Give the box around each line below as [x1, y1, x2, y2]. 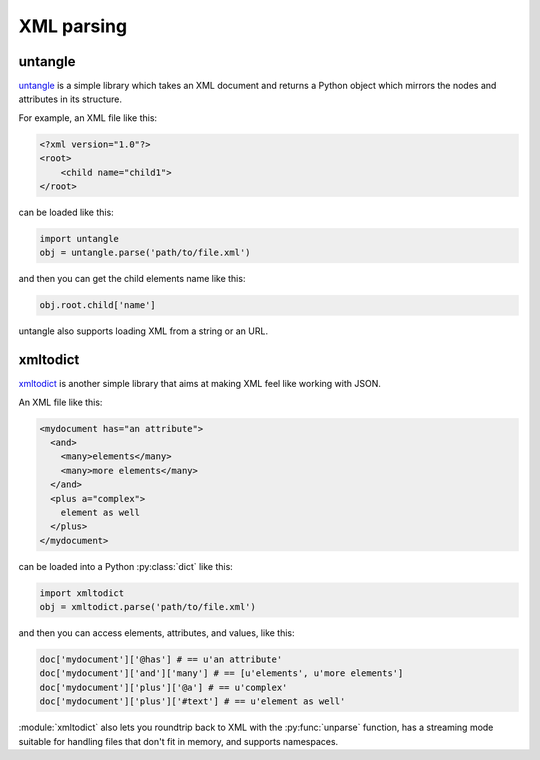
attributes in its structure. [18, 93, 122, 105]
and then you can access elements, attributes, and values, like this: [18, 627, 295, 639]
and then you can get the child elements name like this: [18, 273, 246, 285]
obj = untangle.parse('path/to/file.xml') [39, 247, 251, 259]
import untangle [39, 233, 120, 244]
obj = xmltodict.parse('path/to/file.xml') [39, 601, 257, 613]
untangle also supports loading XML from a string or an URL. [18, 325, 269, 337]
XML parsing [18, 15, 128, 37]
